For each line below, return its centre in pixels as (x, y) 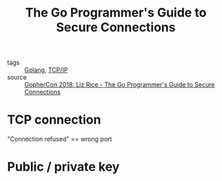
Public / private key (63, 167)
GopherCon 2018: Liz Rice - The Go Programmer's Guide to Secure (120, 85)
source (17, 77)
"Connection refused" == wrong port (60, 139)
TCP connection (54, 120)
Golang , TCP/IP (46, 70)
